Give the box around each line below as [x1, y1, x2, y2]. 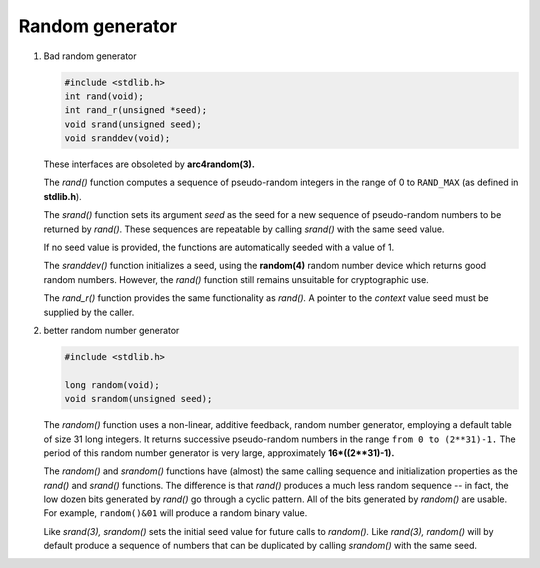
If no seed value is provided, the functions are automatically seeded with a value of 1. [43, 241, 395, 254]
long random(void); [64, 379, 160, 390]
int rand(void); [64, 90, 145, 102]
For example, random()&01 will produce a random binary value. [43, 507, 308, 519]
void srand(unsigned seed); [64, 118, 202, 130]
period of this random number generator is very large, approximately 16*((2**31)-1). [43, 446, 395, 459]
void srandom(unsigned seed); [64, 393, 213, 405]
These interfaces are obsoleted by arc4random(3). [43, 158, 255, 170]
